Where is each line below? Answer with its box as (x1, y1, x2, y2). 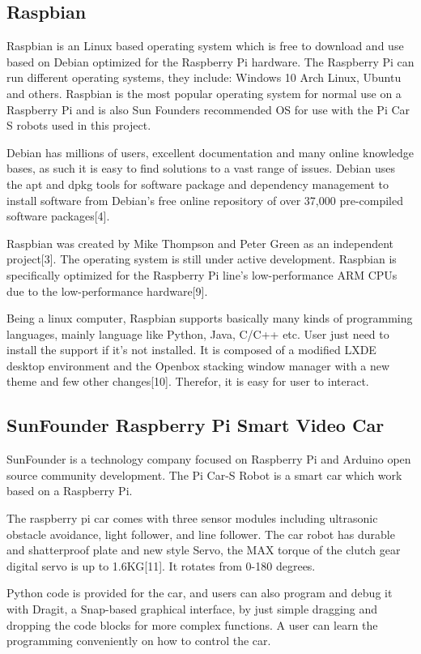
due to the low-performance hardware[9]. (6, 282, 208, 299)
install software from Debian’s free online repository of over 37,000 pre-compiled (6, 191, 403, 208)
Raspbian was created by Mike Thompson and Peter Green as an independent (6, 234, 394, 251)
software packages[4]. (6, 207, 110, 224)
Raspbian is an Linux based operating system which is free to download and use (6, 37, 404, 54)
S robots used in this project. (6, 117, 151, 134)
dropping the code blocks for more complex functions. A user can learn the (6, 616, 378, 633)
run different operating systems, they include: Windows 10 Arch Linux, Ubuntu (6, 69, 402, 86)
